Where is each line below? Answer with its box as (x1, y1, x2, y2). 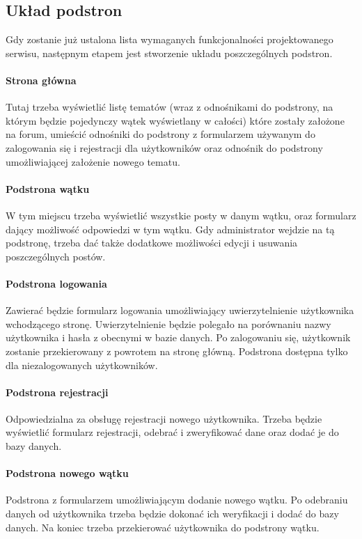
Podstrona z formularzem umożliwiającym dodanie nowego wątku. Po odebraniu (6, 492, 348, 507)
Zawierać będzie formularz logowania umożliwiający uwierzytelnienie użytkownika (6, 303, 354, 318)
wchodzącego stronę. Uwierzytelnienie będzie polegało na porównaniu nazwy (6, 316, 331, 331)
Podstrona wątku (6, 181, 90, 196)
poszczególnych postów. (6, 249, 106, 263)
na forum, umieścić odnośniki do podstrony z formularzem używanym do (6, 127, 315, 141)
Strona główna (6, 72, 77, 87)
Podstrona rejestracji (6, 384, 109, 399)
